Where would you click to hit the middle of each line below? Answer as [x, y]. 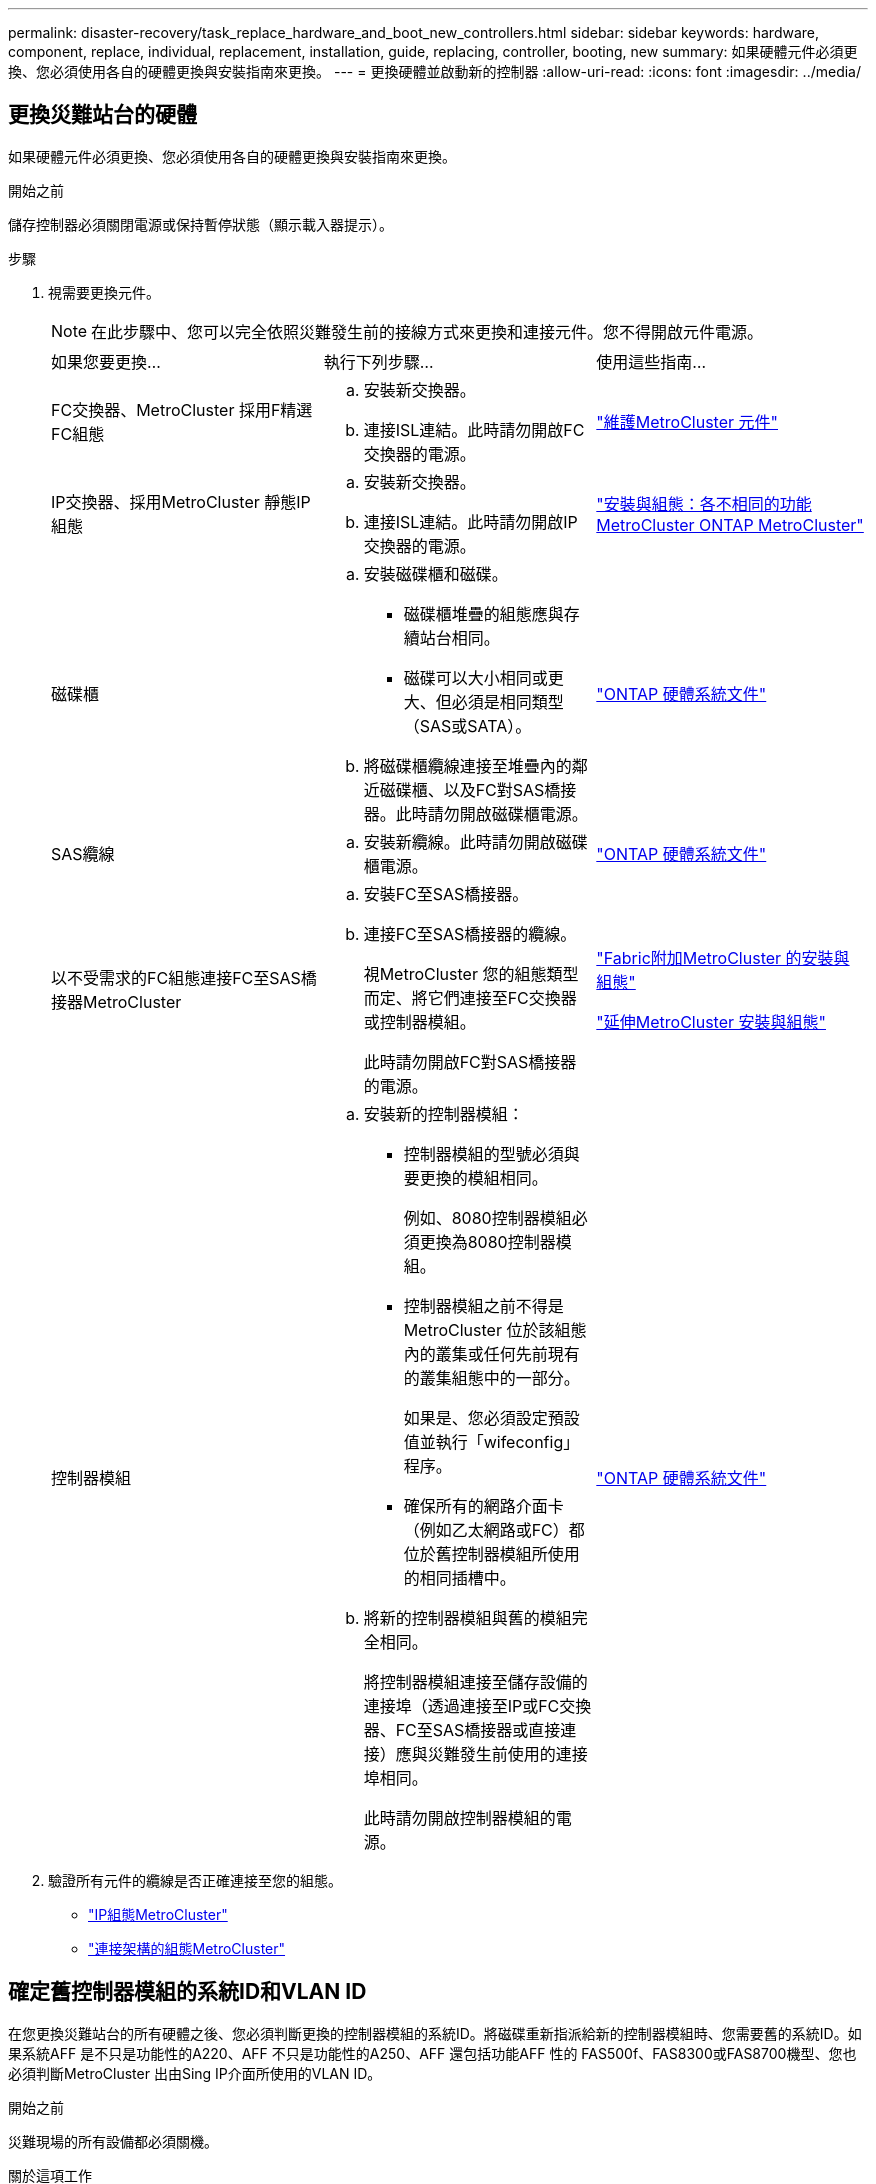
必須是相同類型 [507, 701]
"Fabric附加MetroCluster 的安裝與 [723, 957]
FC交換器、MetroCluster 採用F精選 [182, 409]
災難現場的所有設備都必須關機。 [113, 2141]
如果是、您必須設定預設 [491, 1417]
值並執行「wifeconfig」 [491, 1441]
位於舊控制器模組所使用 [491, 1553]
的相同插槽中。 [459, 1577]
